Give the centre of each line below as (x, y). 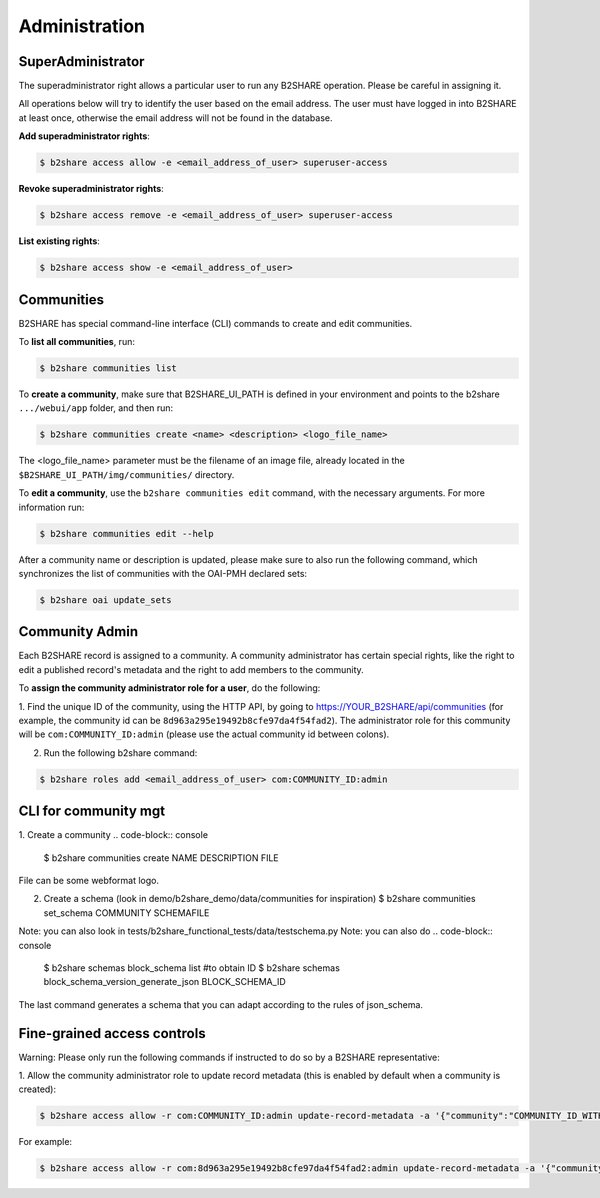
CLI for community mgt (91, 811)
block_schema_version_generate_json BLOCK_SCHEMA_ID (165, 982)
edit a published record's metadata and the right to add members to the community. (191, 669)
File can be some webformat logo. (89, 880)
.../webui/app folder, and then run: (96, 408)
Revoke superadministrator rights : (91, 189)
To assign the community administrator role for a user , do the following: (169, 688)
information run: (51, 507)
